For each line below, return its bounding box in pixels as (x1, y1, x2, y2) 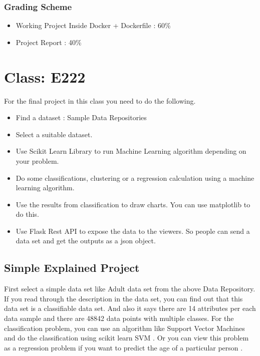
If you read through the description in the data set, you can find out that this (4, 293, 243, 303)
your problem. (16, 155, 59, 166)
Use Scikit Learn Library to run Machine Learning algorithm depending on (16, 146, 246, 156)
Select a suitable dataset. (16, 129, 93, 139)
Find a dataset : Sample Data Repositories (16, 112, 147, 123)
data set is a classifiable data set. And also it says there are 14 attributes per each (4, 303, 256, 313)
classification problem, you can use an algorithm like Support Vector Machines (4, 322, 245, 333)
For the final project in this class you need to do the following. (4, 95, 196, 106)
